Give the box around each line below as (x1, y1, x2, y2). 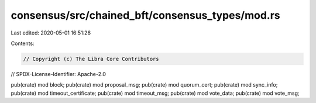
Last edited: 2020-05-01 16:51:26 (11, 29, 91, 36)
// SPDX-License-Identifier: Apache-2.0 (11, 70, 107, 77)
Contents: (11, 40, 35, 47)
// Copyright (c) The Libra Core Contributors (23, 56, 159, 62)
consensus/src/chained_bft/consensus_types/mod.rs (11, 9, 280, 22)
